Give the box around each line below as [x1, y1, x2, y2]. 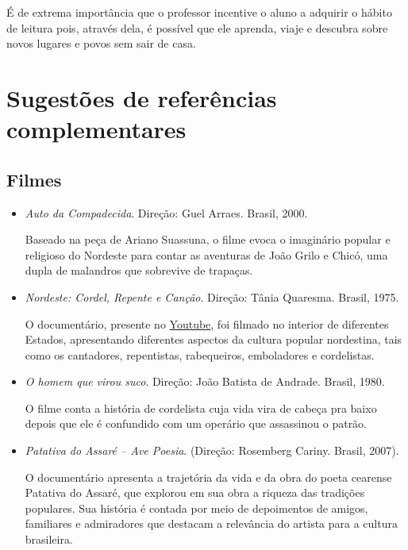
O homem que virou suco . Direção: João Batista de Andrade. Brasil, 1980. [25, 373, 385, 390]
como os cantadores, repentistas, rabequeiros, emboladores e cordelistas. [25, 346, 375, 363]
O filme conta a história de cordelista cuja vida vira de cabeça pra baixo [25, 399, 377, 416]
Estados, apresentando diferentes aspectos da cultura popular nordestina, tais [25, 331, 402, 348]
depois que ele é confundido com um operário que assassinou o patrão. [25, 415, 368, 432]
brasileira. [25, 531, 73, 548]
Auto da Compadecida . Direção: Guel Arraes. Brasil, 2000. [25, 204, 308, 221]
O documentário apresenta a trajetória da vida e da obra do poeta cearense [25, 468, 392, 485]
